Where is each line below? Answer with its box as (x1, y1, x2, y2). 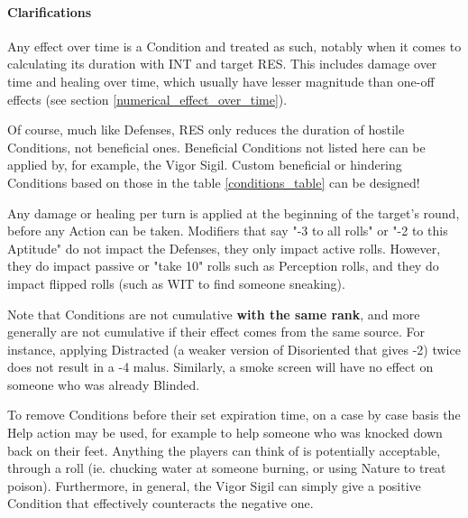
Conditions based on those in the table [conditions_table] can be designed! (7, 172, 420, 191)
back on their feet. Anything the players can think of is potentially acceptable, (7, 440, 441, 459)
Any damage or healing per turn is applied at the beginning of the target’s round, (7, 203, 460, 222)
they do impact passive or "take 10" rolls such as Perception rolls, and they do (7, 256, 439, 275)
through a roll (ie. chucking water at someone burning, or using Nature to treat (7, 458, 446, 477)
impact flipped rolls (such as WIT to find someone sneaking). (7, 273, 345, 292)
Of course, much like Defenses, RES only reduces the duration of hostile (7, 120, 405, 139)
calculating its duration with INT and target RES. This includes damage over (7, 54, 437, 73)
